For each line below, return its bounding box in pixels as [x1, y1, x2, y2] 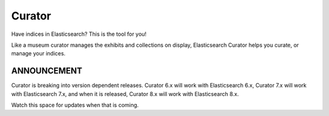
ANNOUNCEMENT [11, 66, 82, 76]
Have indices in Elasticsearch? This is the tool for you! [11, 30, 147, 38]
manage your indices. [11, 50, 66, 57]
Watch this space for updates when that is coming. [11, 101, 139, 109]
